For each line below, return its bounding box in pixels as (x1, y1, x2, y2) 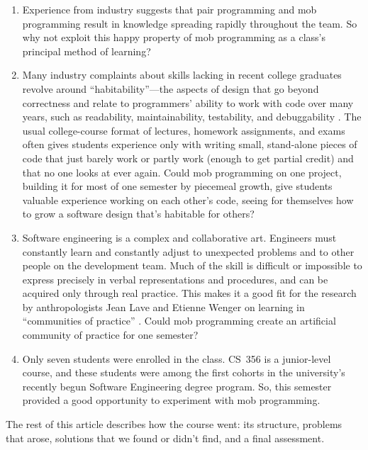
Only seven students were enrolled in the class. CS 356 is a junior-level (22, 351, 331, 366)
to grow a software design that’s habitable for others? (22, 206, 255, 221)
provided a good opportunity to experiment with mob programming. (22, 393, 320, 407)
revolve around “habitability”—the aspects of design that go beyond (22, 81, 319, 96)
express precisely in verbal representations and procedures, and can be (22, 271, 328, 286)
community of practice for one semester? (22, 327, 199, 342)
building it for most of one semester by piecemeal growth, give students (22, 179, 333, 193)
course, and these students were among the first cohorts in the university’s (22, 365, 345, 380)
